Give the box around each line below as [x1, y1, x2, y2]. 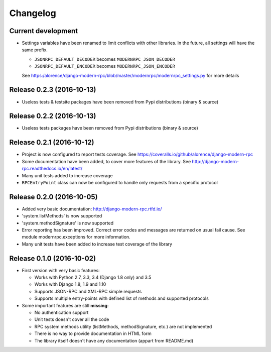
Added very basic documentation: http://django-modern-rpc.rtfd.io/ [22, 206, 163, 212]
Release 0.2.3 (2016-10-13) [9, 85, 96, 94]
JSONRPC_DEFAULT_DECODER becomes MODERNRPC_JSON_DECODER [34, 56, 176, 62]
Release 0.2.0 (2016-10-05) [9, 192, 98, 201]
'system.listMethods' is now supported [22, 213, 102, 219]
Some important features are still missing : [22, 302, 109, 308]
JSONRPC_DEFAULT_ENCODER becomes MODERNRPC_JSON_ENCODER [34, 63, 176, 69]
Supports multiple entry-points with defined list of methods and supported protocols [34, 295, 209, 301]
